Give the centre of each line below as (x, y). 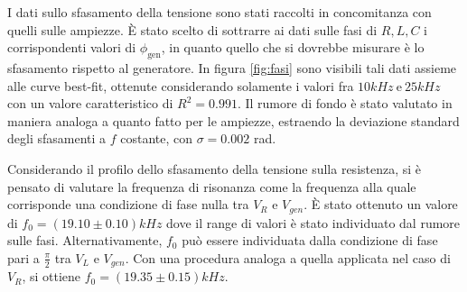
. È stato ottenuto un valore (381, 204)
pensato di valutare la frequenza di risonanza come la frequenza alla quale (212, 186)
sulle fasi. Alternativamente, (85, 240)
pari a (23, 257)
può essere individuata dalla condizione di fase (310, 240)
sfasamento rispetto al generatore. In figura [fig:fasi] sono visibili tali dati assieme (232, 67)
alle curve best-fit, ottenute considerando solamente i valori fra (181, 85)
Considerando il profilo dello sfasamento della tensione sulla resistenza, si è (215, 168)
